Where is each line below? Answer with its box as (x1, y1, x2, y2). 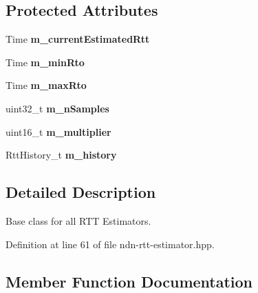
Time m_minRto (6, 54, 85, 69)
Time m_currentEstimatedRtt (6, 32, 150, 46)
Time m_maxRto (6, 78, 87, 92)
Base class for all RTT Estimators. (6, 213, 151, 228)
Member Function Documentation (6, 270, 253, 292)
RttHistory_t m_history (6, 148, 117, 162)
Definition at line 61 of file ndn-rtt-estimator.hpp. (6, 236, 215, 251)
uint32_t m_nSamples (6, 101, 109, 115)
